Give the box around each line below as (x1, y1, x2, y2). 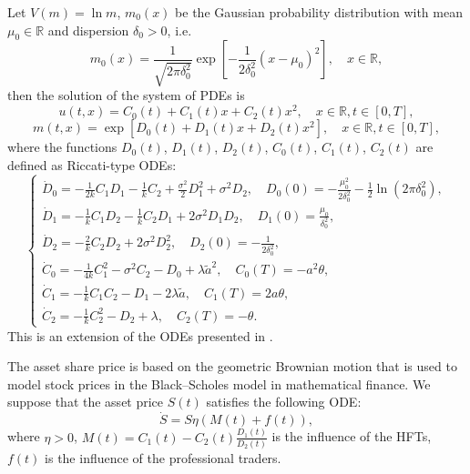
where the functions (7, 137, 117, 156)
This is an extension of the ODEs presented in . (7, 326, 273, 345)
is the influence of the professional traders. (45, 448, 281, 467)
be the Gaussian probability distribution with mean (175, 3, 463, 21)
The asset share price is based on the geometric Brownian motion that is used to (7, 357, 457, 376)
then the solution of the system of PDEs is (7, 86, 245, 105)
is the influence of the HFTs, (271, 427, 432, 446)
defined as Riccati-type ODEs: (7, 155, 177, 174)
